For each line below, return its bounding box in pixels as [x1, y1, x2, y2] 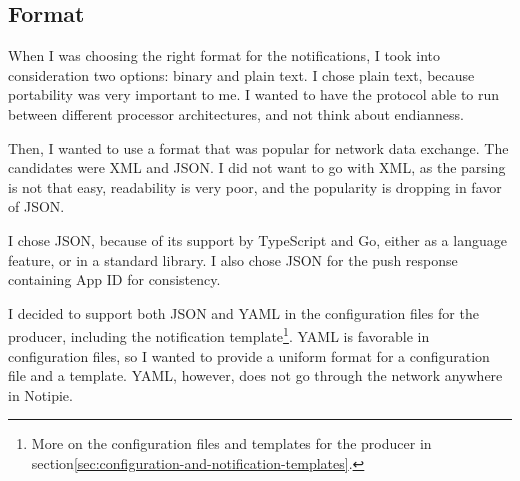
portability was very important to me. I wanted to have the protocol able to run [8, 84, 500, 105]
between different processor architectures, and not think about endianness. [8, 103, 464, 124]
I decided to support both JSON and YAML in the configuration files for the [8, 302, 479, 323]
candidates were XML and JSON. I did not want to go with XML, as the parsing [8, 157, 506, 178]
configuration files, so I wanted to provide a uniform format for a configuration [8, 345, 490, 366]
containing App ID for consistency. [8, 269, 221, 290]
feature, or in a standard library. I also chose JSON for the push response [8, 249, 458, 270]
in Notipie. [8, 384, 73, 405]
